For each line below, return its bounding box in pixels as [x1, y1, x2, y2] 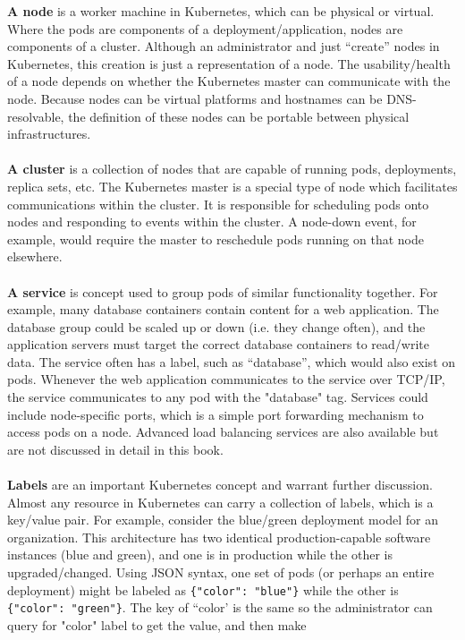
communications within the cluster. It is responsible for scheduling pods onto [7, 194, 429, 213]
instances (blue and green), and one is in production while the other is [7, 545, 393, 564]
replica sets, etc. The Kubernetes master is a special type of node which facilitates [7, 176, 458, 195]
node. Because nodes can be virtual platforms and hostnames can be [7, 89, 383, 107]
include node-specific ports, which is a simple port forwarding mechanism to [7, 405, 424, 423]
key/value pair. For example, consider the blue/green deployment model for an [7, 510, 438, 529]
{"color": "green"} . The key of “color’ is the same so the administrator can [7, 598, 433, 617]
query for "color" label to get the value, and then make [7, 615, 307, 634]
